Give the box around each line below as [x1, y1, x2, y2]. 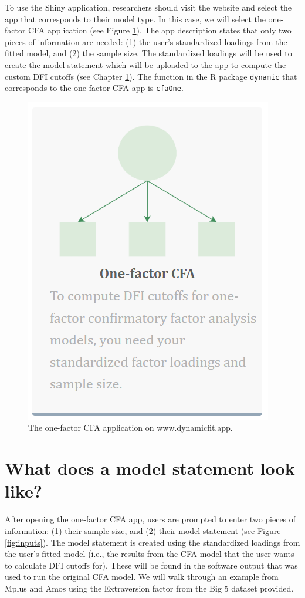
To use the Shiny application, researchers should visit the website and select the [5, 1, 292, 13]
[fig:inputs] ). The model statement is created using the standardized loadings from [5, 536, 300, 548]
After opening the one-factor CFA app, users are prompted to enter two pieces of [5, 513, 296, 525]
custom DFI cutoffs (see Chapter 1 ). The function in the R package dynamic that [5, 70, 297, 82]
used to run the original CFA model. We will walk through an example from [5, 570, 279, 583]
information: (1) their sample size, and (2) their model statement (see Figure [5, 524, 281, 536]
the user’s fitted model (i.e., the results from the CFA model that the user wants [5, 548, 294, 560]
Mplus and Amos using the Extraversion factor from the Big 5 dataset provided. [5, 582, 294, 594]
